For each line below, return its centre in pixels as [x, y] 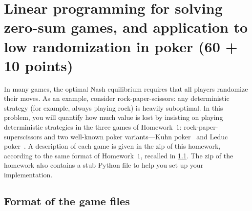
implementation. [28, 175]
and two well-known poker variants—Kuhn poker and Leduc [136, 136]
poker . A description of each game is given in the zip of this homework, [112, 146]
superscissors [23, 136]
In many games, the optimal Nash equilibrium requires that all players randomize [126, 88]
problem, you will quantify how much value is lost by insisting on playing [114, 117]
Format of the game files [67, 201]
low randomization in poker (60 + [121, 46]
